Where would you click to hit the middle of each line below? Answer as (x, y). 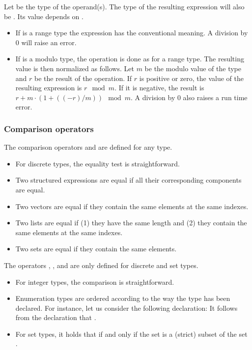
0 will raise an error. (46, 42)
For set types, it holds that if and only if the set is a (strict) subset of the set (131, 334)
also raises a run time (215, 97)
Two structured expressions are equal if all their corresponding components (128, 180)
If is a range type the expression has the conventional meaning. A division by (132, 33)
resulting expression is (49, 88)
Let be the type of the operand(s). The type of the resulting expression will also (124, 6)
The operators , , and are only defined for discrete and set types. (101, 265)
